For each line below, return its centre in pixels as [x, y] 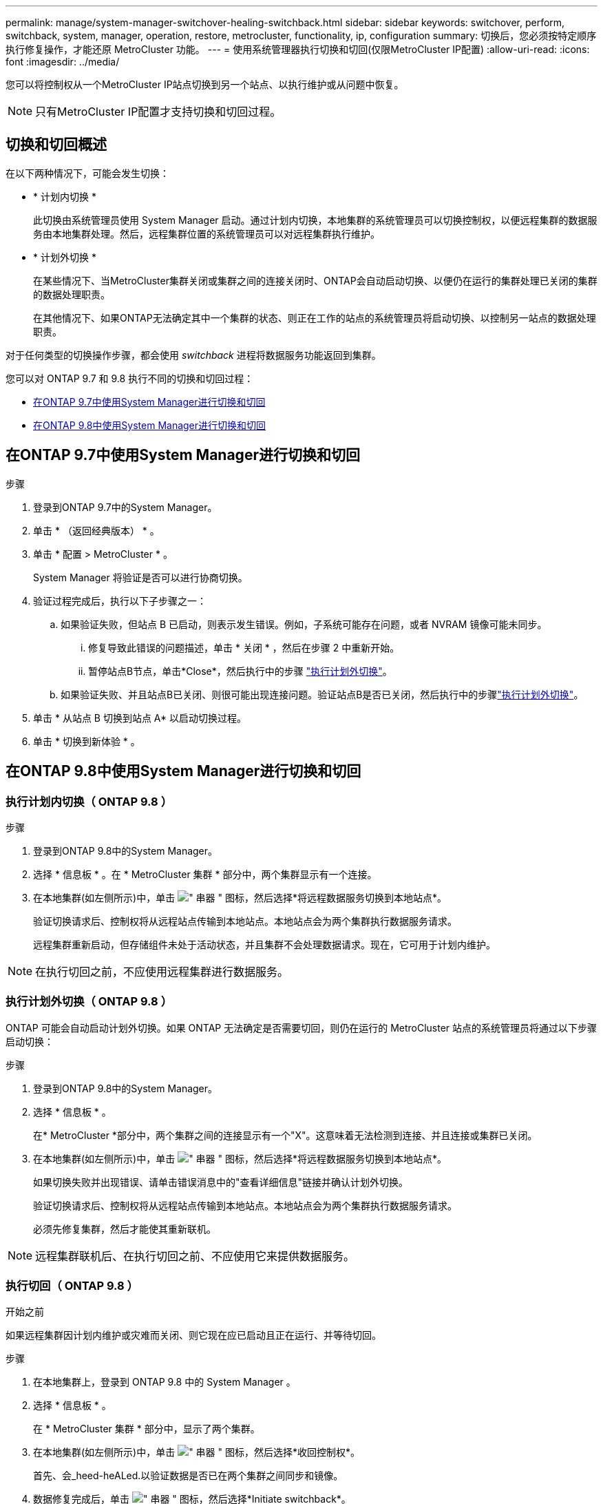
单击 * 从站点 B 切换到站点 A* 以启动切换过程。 [140, 718]
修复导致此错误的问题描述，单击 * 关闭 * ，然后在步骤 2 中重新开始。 [244, 647]
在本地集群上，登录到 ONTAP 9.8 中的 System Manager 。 [165, 1382]
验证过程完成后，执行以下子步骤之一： [120, 600]
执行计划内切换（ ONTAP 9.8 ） [89, 801]
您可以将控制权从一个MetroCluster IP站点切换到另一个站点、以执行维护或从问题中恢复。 [205, 84]
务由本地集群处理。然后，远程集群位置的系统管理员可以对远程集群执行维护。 [207, 233]
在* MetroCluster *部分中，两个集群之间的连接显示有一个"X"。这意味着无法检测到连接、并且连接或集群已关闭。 [285, 1135]
